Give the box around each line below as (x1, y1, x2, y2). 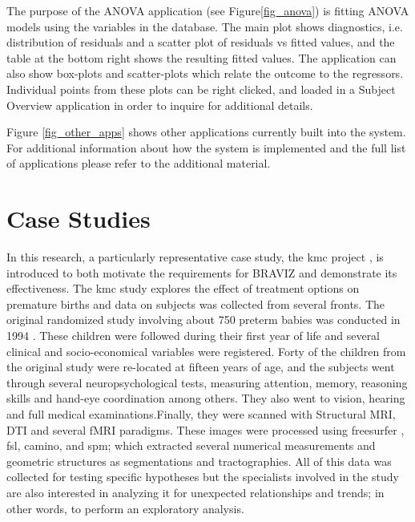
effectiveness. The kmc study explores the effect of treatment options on (6, 280, 360, 297)
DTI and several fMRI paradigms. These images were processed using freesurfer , (6, 421, 405, 438)
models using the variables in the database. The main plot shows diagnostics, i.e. (6, 18, 403, 34)
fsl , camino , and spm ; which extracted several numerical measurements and (6, 437, 376, 454)
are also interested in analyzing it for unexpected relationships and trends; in (6, 484, 385, 500)
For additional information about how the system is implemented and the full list (6, 139, 406, 156)
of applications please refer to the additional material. (6, 155, 271, 172)
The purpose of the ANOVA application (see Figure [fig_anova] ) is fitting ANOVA (6, 2, 409, 18)
